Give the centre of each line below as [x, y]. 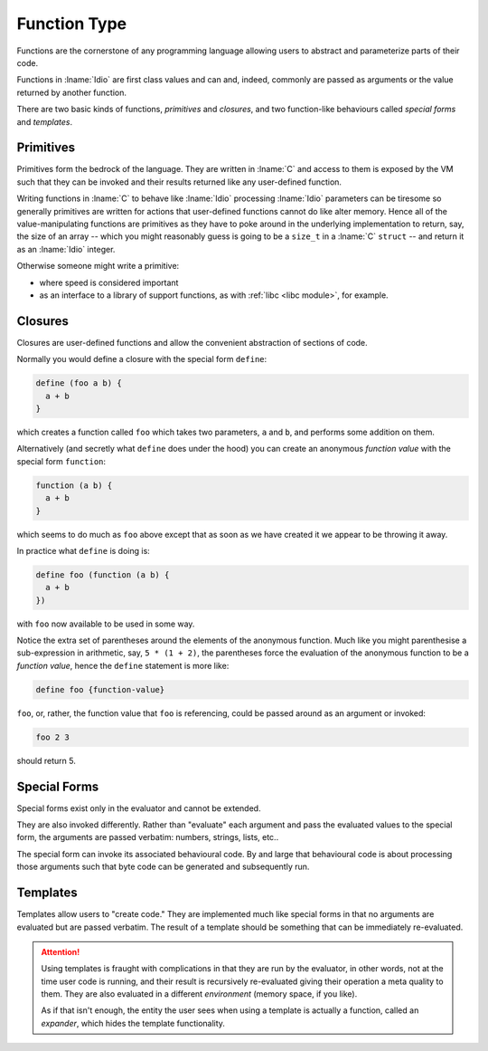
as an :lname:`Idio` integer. [66, 249]
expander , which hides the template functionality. [133, 1023]
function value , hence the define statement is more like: [123, 665]
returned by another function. [71, 92]
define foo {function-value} [100, 689]
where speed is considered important [109, 282]
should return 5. [46, 760]
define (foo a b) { [79, 383]
